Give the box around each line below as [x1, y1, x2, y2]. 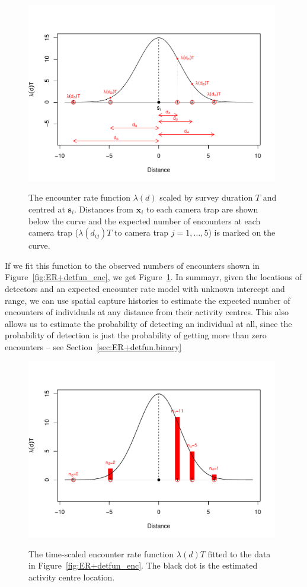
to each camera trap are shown [146, 202, 258, 215]
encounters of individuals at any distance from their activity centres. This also [5, 306, 289, 318]
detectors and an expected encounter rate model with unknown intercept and [5, 282, 285, 294]
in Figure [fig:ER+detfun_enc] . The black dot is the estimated [28, 559, 258, 572]
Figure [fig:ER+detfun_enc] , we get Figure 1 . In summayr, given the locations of [5, 271, 302, 283]
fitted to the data [207, 547, 271, 560]
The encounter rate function [28, 191, 130, 204]
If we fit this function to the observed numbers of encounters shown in [5, 259, 260, 271]
